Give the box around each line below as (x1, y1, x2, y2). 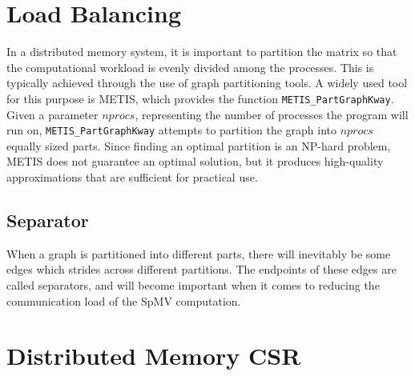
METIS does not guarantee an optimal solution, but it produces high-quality (6, 153, 384, 170)
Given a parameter (6, 106, 99, 122)
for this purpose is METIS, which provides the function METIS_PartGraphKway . (6, 90, 394, 106)
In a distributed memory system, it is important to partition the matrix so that (6, 43, 397, 60)
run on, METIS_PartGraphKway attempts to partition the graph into (6, 122, 336, 138)
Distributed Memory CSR (6, 339, 301, 372)
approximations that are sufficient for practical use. (6, 169, 258, 185)
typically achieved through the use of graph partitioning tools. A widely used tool (6, 74, 408, 91)
